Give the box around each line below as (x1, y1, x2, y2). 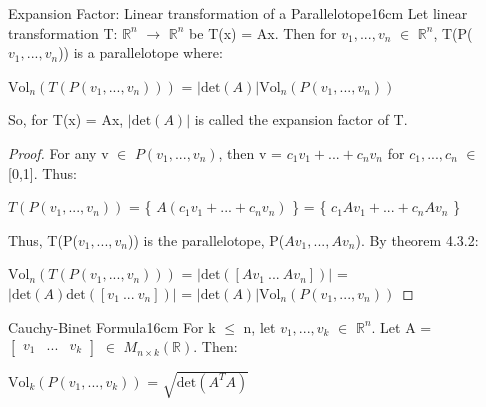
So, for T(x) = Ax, (8, 109, 124, 130)
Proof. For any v (8, 142, 109, 163)
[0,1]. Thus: (8, 162, 77, 183)
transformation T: (8, 22, 118, 43)
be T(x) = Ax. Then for (189, 22, 337, 43)
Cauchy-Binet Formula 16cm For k (8, 316, 216, 337)
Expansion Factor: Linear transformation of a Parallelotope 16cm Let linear (8, 3, 468, 23)
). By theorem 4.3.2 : (355, 229, 479, 250)
